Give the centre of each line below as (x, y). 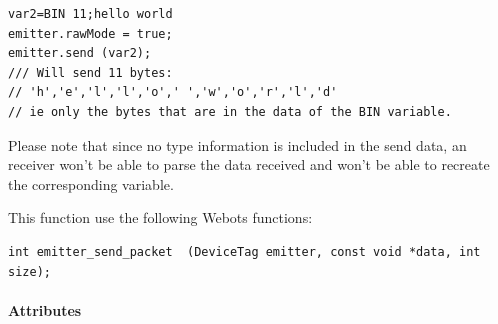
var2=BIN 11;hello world (90, 14)
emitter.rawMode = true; (90, 33)
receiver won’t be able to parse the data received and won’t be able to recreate (249, 164)
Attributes (45, 309)
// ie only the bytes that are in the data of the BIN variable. (230, 111)
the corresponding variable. (91, 183)
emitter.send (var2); (80, 53)
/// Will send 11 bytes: (90, 72)
